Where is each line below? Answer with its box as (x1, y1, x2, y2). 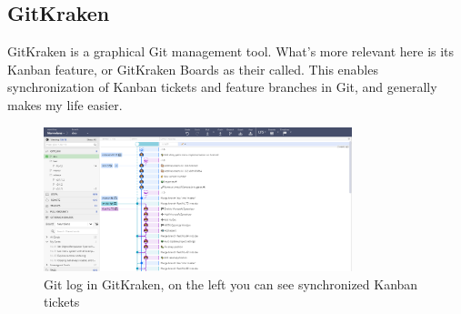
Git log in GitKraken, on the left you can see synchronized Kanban (44, 274, 418, 293)
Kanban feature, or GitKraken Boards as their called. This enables (7, 59, 378, 78)
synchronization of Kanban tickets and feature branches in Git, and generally (7, 77, 437, 96)
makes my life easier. (7, 95, 123, 114)
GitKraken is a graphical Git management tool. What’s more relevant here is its (7, 42, 455, 61)
